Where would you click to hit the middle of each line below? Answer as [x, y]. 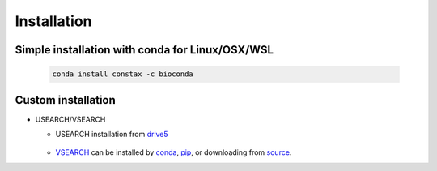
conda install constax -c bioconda [123, 74]
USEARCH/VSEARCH [70, 119]
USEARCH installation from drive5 [112, 135]
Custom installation [66, 100]
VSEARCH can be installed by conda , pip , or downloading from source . [174, 152]
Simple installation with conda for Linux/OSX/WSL [144, 50]
